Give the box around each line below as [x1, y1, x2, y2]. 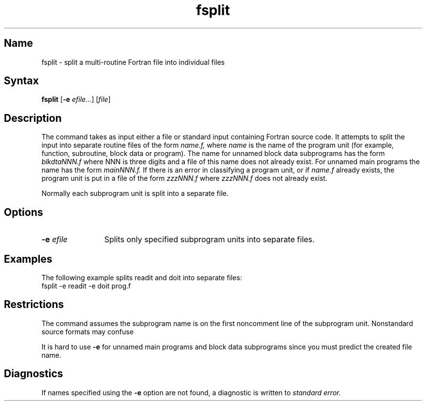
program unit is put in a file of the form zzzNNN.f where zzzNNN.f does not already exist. [41, 174, 328, 183]
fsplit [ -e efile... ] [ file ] [41, 95, 111, 104]
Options [4, 206, 43, 218]
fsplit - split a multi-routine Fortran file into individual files [41, 58, 225, 66]
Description [4, 112, 62, 124]
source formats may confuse [41, 327, 134, 336]
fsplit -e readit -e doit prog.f [41, 281, 131, 290]
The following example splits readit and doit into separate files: [41, 273, 242, 282]
